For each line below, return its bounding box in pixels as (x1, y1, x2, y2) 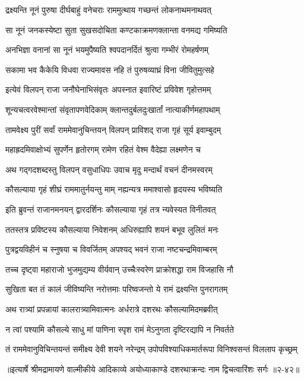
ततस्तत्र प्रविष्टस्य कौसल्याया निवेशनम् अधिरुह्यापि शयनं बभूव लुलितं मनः (5, 223, 218, 235)
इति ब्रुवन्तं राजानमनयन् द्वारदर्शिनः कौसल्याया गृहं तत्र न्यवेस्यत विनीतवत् (5, 203, 216, 215)
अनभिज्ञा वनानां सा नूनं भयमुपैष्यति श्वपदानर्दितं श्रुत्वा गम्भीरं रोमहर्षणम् (5, 43, 209, 56)
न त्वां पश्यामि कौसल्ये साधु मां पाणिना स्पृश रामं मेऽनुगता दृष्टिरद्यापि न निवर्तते (5, 323, 234, 335)
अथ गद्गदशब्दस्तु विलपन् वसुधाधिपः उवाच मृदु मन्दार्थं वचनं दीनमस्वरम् (5, 163, 213, 175)
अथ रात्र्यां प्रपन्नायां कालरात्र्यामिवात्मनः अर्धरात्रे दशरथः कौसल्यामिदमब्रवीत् (5, 302, 218, 315)
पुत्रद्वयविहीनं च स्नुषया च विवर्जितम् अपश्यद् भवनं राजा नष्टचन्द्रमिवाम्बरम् (5, 243, 217, 255)
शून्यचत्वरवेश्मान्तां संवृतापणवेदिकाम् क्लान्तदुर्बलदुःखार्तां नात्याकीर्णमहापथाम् (5, 103, 220, 115)
